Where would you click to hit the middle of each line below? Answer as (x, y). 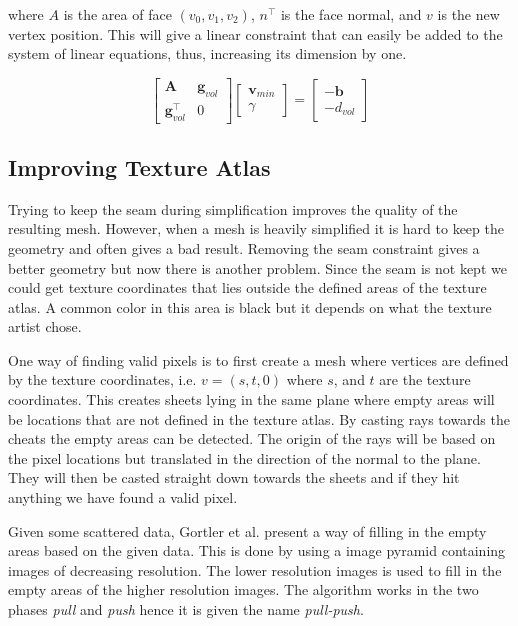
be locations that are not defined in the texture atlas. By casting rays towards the (259, 418)
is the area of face (117, 14)
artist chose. (45, 326)
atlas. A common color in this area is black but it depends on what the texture (250, 306)
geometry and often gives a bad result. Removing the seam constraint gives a (244, 247)
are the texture (425, 379)
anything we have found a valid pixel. (123, 497)
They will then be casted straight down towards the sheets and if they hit (234, 477)
